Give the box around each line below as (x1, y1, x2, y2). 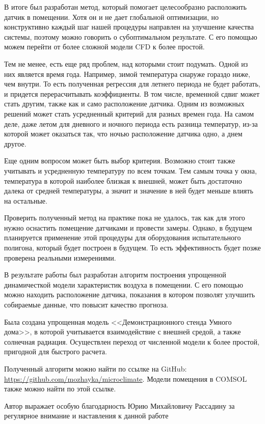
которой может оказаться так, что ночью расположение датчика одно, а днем (4, 128, 243, 139)
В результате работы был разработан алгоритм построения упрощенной (4, 269, 226, 280)
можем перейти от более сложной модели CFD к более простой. (4, 41, 205, 52)
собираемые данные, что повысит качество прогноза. (4, 299, 169, 310)
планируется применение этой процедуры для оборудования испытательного (4, 232, 241, 243)
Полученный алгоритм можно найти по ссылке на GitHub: (4, 363, 187, 374)
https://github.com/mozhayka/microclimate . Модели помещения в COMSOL (4, 373, 247, 384)
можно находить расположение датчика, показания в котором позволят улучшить (4, 289, 255, 300)
